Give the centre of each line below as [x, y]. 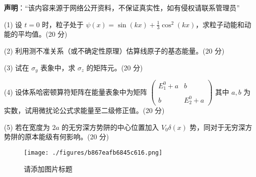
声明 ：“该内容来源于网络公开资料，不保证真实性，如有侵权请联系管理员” [122, 7]
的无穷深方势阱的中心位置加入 [110, 127]
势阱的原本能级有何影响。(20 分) [57, 137]
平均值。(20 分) [42, 34]
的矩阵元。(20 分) [115, 67]
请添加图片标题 [48, 168]
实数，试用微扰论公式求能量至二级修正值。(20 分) [84, 110]
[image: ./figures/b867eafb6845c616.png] [93, 152]
